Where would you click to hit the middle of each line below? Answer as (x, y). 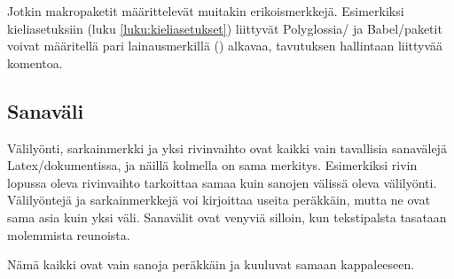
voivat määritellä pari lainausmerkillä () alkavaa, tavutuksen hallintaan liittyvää (225, 46)
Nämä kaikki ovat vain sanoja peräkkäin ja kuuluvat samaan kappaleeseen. (211, 264)
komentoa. (35, 62)
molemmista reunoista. (69, 234)
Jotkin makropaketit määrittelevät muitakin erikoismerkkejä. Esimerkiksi (206, 11)
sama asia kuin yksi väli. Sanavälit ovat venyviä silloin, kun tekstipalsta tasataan (227, 217)
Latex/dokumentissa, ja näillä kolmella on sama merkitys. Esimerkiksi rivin (212, 165)
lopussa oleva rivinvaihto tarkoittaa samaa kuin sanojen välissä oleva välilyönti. (222, 182)
